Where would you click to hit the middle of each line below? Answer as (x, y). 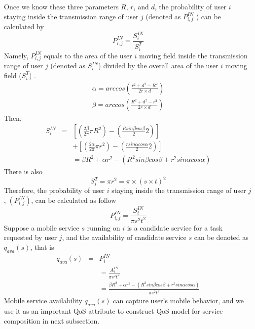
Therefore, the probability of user (55, 190)
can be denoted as (221, 237)
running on (104, 227)
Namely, (16, 55)
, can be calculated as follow (74, 200)
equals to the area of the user (88, 55)
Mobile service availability (43, 301)
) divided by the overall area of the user (158, 66)
